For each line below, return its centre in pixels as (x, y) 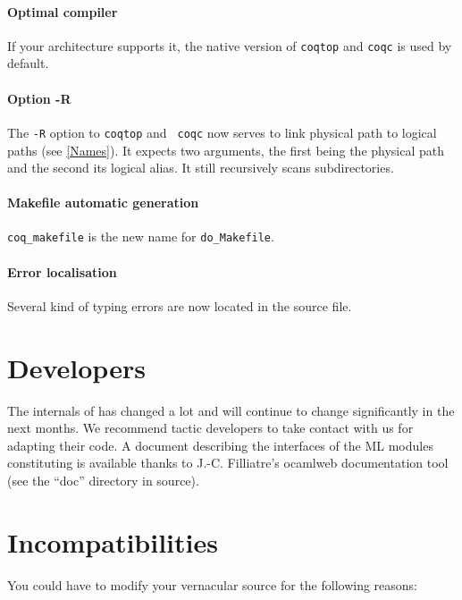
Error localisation (62, 271)
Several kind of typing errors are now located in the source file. (180, 305)
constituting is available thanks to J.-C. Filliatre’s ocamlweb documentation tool (228, 463)
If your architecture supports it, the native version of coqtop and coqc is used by (230, 45)
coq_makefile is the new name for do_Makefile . (141, 237)
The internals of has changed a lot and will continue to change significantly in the (231, 410)
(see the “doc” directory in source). (103, 481)
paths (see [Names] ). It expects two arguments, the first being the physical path (226, 150)
